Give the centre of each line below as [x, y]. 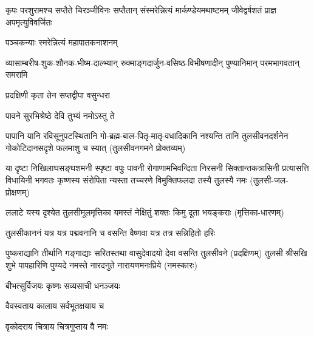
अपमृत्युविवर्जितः [29, 22]
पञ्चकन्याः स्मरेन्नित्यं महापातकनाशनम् [62, 42]
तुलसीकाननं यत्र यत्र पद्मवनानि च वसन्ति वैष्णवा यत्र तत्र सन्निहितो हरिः [111, 232]
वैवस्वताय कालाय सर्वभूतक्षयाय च [55, 306]
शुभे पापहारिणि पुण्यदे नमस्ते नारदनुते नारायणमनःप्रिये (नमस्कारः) [101, 264]
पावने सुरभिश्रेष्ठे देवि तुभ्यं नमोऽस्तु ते [60, 115]
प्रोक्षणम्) [18, 192]
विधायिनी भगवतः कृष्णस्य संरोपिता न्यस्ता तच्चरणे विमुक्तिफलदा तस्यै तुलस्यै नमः [126, 179]
